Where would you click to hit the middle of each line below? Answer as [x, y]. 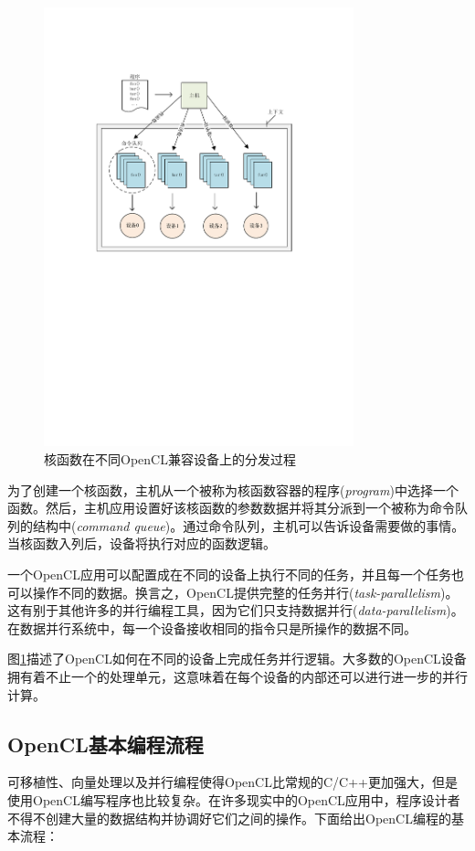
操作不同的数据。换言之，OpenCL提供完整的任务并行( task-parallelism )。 [245, 592]
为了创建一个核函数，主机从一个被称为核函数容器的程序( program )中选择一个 [233, 489]
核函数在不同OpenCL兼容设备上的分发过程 [170, 458]
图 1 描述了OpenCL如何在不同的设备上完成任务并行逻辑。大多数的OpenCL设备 [237, 659]
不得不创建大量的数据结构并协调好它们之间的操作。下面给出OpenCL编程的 [229, 818]
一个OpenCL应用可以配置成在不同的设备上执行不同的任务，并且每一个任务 [229, 574]
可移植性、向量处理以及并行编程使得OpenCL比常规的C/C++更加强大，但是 [232, 782]
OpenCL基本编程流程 [106, 744]
